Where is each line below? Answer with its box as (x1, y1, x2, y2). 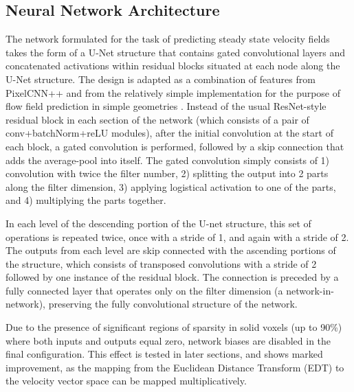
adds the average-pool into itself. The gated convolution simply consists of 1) (5, 152, 330, 167)
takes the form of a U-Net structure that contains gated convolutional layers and (5, 45, 345, 59)
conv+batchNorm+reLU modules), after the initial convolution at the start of (5, 126, 333, 140)
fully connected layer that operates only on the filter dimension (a (5, 283, 283, 297)
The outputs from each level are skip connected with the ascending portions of (5, 243, 336, 257)
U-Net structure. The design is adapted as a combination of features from (5, 71, 316, 86)
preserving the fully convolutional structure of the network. (48, 297, 298, 311)
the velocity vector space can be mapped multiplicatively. (5, 373, 247, 388)
